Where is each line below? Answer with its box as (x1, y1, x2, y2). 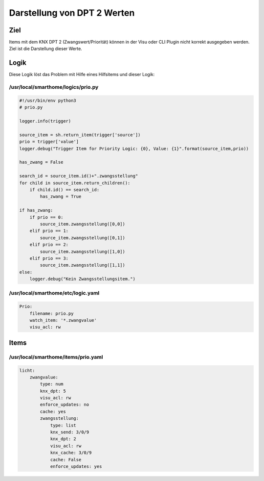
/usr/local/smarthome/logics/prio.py (9, 84, 99, 91)
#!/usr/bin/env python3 (19, 98, 77, 103)
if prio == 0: (29, 214, 64, 220)
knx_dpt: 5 (40, 388, 66, 394)
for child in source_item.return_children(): (19, 180, 131, 186)
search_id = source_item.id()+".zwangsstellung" (19, 173, 138, 179)
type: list (50, 422, 77, 428)
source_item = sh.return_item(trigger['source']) (19, 132, 141, 137)
